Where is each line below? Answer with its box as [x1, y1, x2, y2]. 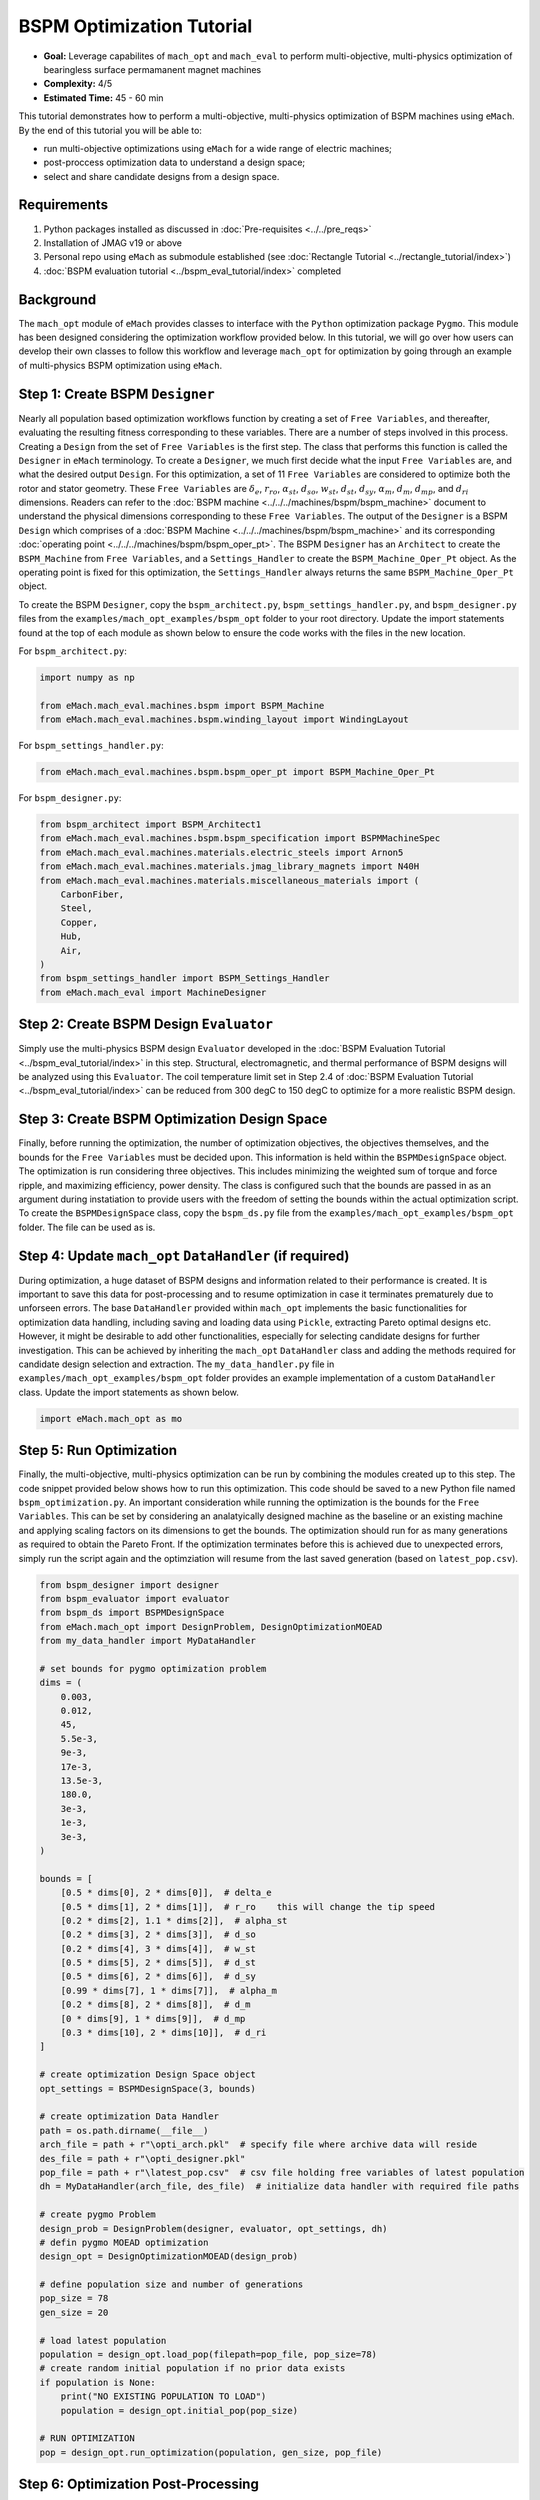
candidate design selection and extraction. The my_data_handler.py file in [18, 1358, 335, 1370]
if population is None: [39, 2376, 157, 2388]
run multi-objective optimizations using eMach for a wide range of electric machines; [43, 142, 392, 154]
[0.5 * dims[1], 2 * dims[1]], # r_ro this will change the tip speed [60, 1901, 435, 1912]
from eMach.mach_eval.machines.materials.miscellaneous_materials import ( [39, 875, 420, 886]
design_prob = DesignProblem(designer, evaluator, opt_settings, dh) [39, 2223, 388, 2234]
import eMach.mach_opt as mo [39, 1413, 183, 1424]
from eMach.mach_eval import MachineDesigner [39, 986, 267, 998]
